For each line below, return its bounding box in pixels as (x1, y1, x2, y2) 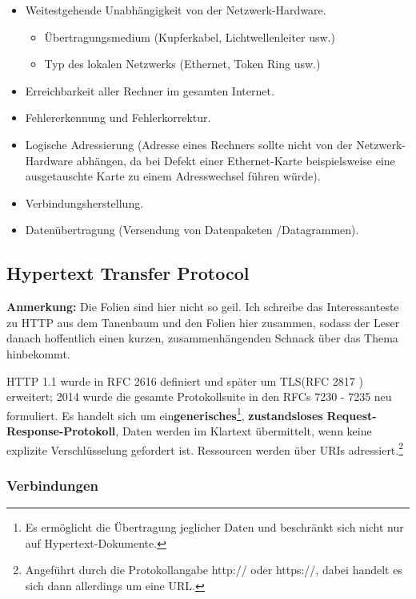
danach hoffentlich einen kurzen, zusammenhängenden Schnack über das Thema (6, 330, 398, 346)
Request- (326, 407, 377, 423)
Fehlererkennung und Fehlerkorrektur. (25, 109, 211, 126)
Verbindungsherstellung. (25, 194, 144, 211)
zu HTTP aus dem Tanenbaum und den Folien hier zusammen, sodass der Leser (6, 314, 400, 330)
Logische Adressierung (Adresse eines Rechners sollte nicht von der (25, 136, 353, 152)
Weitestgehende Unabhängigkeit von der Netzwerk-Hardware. (25, 2, 326, 18)
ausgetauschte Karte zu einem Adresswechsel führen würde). (25, 168, 321, 184)
